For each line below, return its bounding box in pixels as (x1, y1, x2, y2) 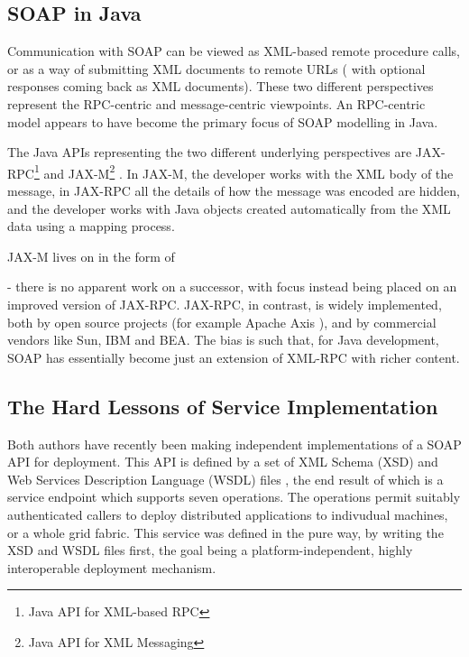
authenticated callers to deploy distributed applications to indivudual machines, (7, 504, 448, 523)
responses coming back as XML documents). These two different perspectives (7, 77, 434, 96)
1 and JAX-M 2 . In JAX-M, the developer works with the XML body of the (33, 161, 454, 182)
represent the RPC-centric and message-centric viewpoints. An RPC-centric (7, 94, 426, 113)
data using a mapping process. (7, 217, 175, 236)
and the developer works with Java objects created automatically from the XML (7, 199, 451, 217)
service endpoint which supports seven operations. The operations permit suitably (7, 487, 461, 506)
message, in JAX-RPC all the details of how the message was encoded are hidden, (7, 181, 460, 200)
